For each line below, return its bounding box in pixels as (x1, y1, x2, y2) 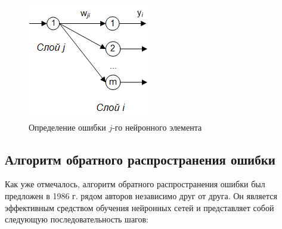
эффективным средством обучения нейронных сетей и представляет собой (5, 201, 274, 213)
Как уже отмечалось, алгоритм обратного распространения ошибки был (5, 178, 265, 190)
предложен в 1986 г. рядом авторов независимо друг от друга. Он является (5, 189, 277, 202)
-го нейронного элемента (112, 120, 202, 133)
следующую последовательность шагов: (5, 213, 148, 225)
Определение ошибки (29, 120, 106, 133)
